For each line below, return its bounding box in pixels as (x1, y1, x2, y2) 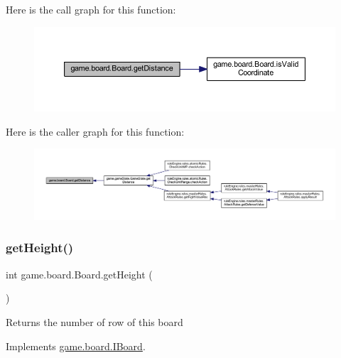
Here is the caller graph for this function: (6, 124, 185, 139)
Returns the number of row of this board (6, 314, 183, 329)
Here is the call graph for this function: (6, 2, 176, 16)
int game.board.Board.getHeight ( (6, 266, 153, 281)
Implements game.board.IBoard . (6, 338, 146, 353)
